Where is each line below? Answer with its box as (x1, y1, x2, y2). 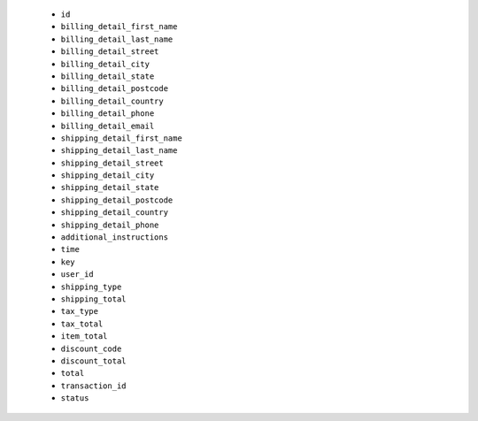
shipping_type (60, 281, 122, 292)
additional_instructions (60, 233, 168, 242)
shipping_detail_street (60, 157, 164, 168)
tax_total (60, 318, 104, 329)
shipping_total (60, 294, 127, 304)
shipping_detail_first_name (60, 133, 183, 143)
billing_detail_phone (60, 109, 155, 119)
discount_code (60, 343, 122, 354)
